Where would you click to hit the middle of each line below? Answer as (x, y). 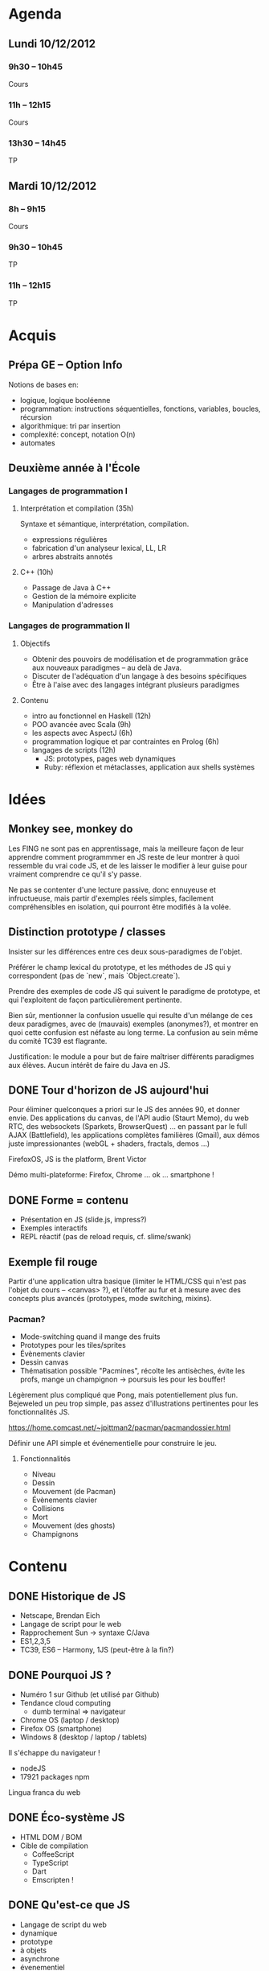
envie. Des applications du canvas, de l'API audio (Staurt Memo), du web (128, 1118)
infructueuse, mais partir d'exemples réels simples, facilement (111, 898)
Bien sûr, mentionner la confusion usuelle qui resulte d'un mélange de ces (130, 1015)
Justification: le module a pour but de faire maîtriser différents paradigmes (131, 1056)
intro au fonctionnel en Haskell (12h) (92, 716)
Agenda (35, 14)
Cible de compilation (54, 1846)
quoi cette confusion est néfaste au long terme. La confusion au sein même (133, 1032)
